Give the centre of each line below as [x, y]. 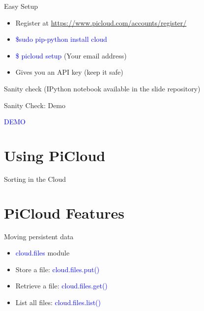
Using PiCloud [55, 155]
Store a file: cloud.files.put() [58, 269]
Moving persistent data [39, 236]
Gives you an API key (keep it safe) [69, 72]
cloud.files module [43, 253]
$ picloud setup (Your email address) [71, 55]
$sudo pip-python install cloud [61, 39]
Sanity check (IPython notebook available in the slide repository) [102, 88]
